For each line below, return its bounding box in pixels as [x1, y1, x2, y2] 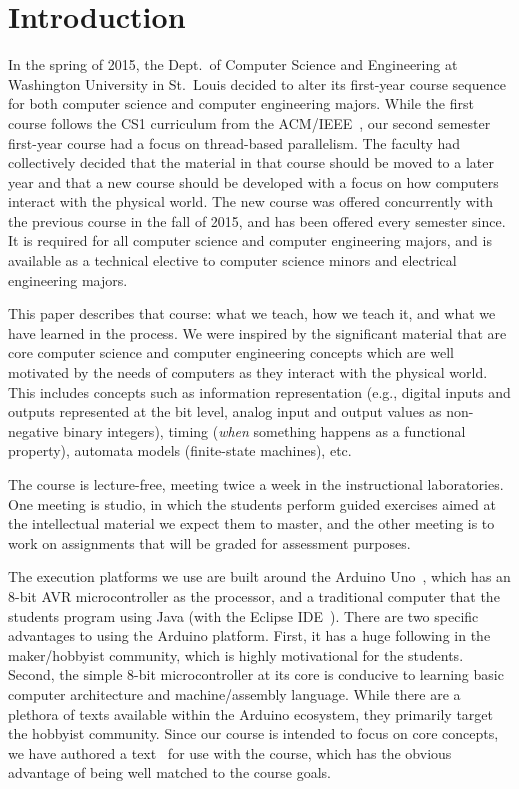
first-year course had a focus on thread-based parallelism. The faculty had [8, 132, 461, 153]
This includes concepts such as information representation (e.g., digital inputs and [8, 381, 511, 402]
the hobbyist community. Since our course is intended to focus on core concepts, [8, 723, 499, 744]
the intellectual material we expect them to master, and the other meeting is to [8, 513, 495, 534]
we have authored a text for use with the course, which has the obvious [8, 742, 452, 763]
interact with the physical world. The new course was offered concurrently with [8, 191, 493, 212]
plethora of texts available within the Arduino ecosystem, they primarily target [8, 703, 494, 724]
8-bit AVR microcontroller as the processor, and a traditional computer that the [8, 585, 500, 606]
